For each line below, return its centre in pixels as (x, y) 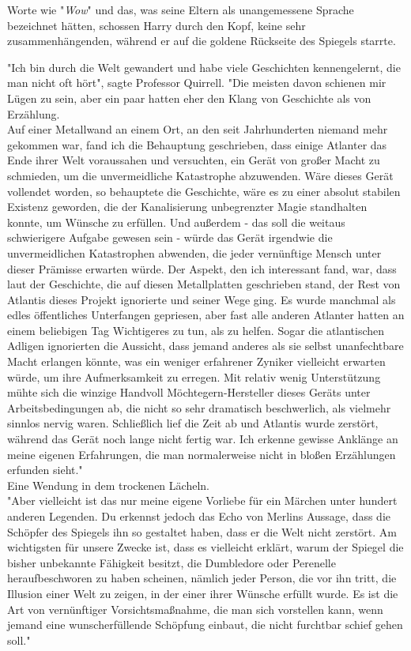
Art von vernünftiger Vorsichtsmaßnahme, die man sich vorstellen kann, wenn (195, 609)
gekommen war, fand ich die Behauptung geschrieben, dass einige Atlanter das (197, 144)
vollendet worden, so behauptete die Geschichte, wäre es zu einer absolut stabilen (204, 191)
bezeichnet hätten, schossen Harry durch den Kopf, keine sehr (156, 25)
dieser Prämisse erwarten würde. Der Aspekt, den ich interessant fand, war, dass (202, 268)
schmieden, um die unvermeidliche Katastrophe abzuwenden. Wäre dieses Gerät (200, 175)
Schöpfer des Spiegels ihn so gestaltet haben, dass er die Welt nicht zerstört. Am (202, 531)
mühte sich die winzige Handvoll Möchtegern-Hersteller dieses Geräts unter (189, 392)
